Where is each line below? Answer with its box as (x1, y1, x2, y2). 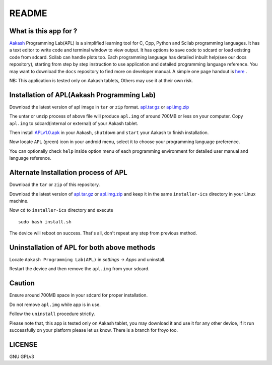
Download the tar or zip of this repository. (9, 181, 100, 188)
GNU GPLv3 (9, 353, 35, 359)
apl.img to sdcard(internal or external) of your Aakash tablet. (9, 120, 139, 126)
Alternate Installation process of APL (9, 168, 128, 177)
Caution (9, 279, 35, 287)
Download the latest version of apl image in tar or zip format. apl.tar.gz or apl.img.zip (9, 104, 189, 110)
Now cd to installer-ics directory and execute (9, 207, 113, 213)
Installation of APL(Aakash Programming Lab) (9, 91, 156, 99)
